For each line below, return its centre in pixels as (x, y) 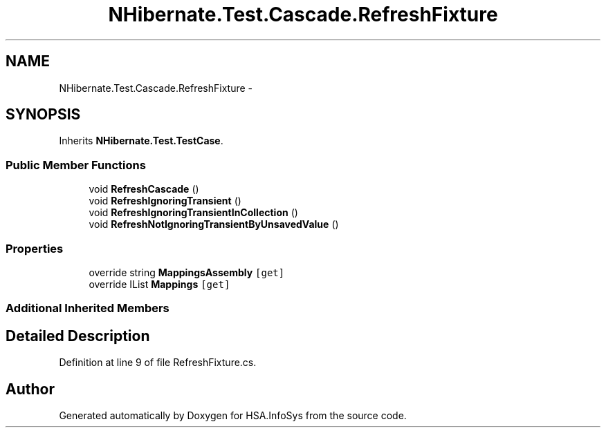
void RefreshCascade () (144, 189)
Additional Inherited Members (88, 308)
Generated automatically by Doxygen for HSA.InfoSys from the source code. (233, 415)
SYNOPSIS (43, 115)
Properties (35, 248)
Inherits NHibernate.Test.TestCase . (141, 141)
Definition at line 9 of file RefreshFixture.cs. (158, 363)
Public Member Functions (76, 165)
